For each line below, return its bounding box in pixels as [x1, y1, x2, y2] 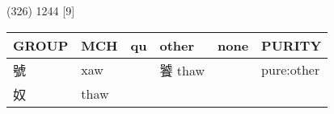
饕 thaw [159, 60, 205, 79]
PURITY [261, 35, 322, 55]
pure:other [261, 60, 320, 79]
